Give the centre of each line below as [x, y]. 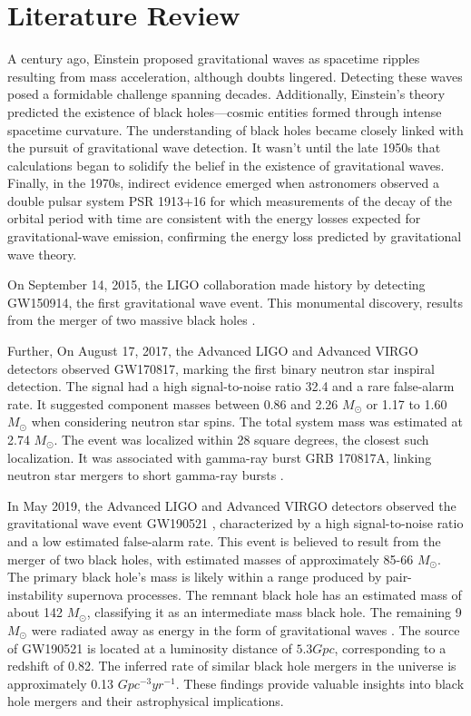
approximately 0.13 [61, 683]
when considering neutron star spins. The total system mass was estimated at [247, 422]
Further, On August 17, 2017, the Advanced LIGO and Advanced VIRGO [213, 351]
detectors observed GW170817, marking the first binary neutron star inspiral [221, 368]
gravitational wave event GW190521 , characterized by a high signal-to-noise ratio [235, 523]
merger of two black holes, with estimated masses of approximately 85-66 [211, 559]
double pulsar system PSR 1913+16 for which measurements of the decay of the [230, 200]
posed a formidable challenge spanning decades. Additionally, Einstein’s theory [226, 94]
